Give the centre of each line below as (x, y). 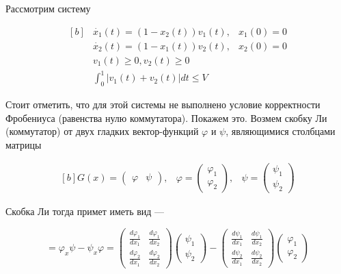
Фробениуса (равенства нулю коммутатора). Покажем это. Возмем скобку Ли (166, 117)
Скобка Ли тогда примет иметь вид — (85, 211)
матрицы (24, 144)
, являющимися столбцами (281, 131)
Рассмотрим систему (48, 8)
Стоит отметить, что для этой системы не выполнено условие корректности (163, 104)
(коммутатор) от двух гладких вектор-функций (102, 131)
